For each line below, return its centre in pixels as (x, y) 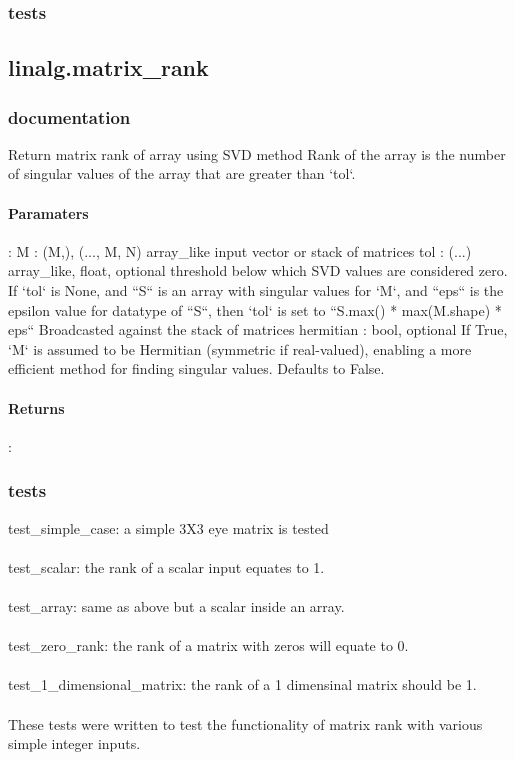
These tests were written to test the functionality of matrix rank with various (245, 723)
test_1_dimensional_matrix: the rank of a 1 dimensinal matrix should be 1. (242, 684)
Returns (36, 407)
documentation (69, 116)
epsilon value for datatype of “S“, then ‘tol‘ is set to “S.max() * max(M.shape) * (255, 309)
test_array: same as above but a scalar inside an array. (176, 605)
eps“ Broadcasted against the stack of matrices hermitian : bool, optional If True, (258, 329)
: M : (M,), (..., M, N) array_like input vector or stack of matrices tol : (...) (240, 250)
